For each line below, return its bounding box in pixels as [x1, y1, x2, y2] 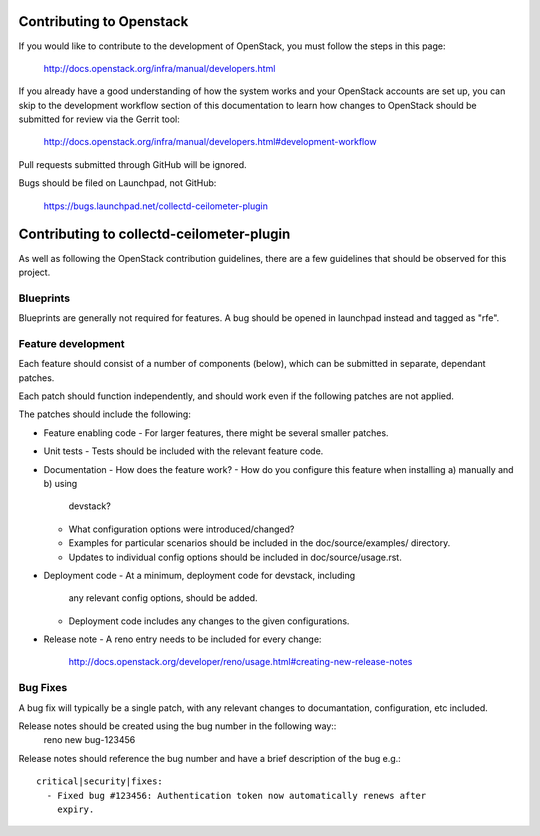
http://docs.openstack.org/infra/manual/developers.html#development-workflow [43, 136, 377, 148]
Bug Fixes [18, 681, 68, 695]
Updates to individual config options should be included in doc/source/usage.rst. [68, 551, 402, 563]
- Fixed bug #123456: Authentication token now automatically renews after [46, 790, 427, 801]
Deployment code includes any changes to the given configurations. [68, 615, 350, 627]
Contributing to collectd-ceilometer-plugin [18, 226, 291, 243]
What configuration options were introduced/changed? [68, 523, 295, 535]
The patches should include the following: [18, 408, 192, 420]
